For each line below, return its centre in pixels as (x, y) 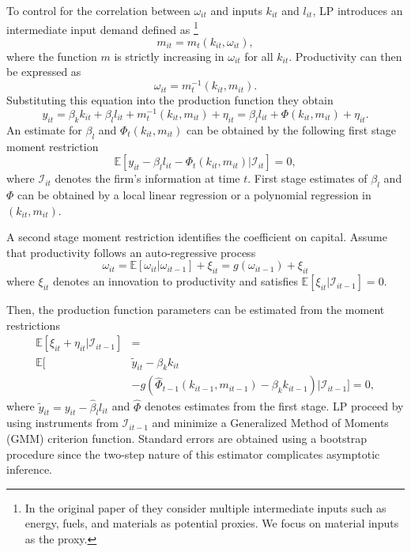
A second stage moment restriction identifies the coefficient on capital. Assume (197, 237)
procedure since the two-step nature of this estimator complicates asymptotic (193, 454)
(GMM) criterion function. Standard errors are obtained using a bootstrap (187, 438)
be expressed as (44, 72)
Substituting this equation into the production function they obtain (170, 100)
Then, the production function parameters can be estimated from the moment (196, 310)
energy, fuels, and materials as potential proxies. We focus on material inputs (212, 523)
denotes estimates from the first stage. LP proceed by (274, 406)
